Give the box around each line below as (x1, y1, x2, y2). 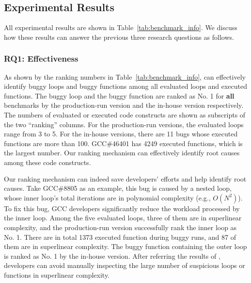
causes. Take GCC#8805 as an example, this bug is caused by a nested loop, (4, 183, 232, 193)
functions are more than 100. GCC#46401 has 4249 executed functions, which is (4, 138, 243, 148)
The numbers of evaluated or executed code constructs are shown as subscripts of (4, 109, 246, 119)
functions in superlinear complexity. (4, 269, 110, 280)
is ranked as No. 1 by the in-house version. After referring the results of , (4, 250, 220, 261)
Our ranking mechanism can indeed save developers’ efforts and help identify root (4, 173, 247, 183)
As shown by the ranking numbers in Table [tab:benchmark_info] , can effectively (4, 71, 246, 82)
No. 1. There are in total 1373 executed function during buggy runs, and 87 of (4, 232, 236, 242)
